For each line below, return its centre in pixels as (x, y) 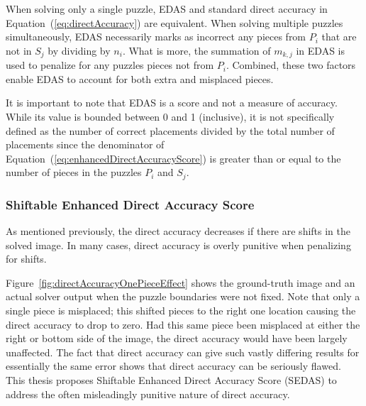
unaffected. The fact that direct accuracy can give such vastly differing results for (183, 352)
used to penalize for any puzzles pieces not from (110, 65)
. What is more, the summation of (196, 50)
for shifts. (26, 259)
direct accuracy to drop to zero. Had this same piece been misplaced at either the (183, 324)
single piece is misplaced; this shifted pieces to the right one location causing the (181, 311)
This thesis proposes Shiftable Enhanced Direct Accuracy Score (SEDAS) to (171, 380)
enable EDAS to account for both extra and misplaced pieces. (140, 78)
